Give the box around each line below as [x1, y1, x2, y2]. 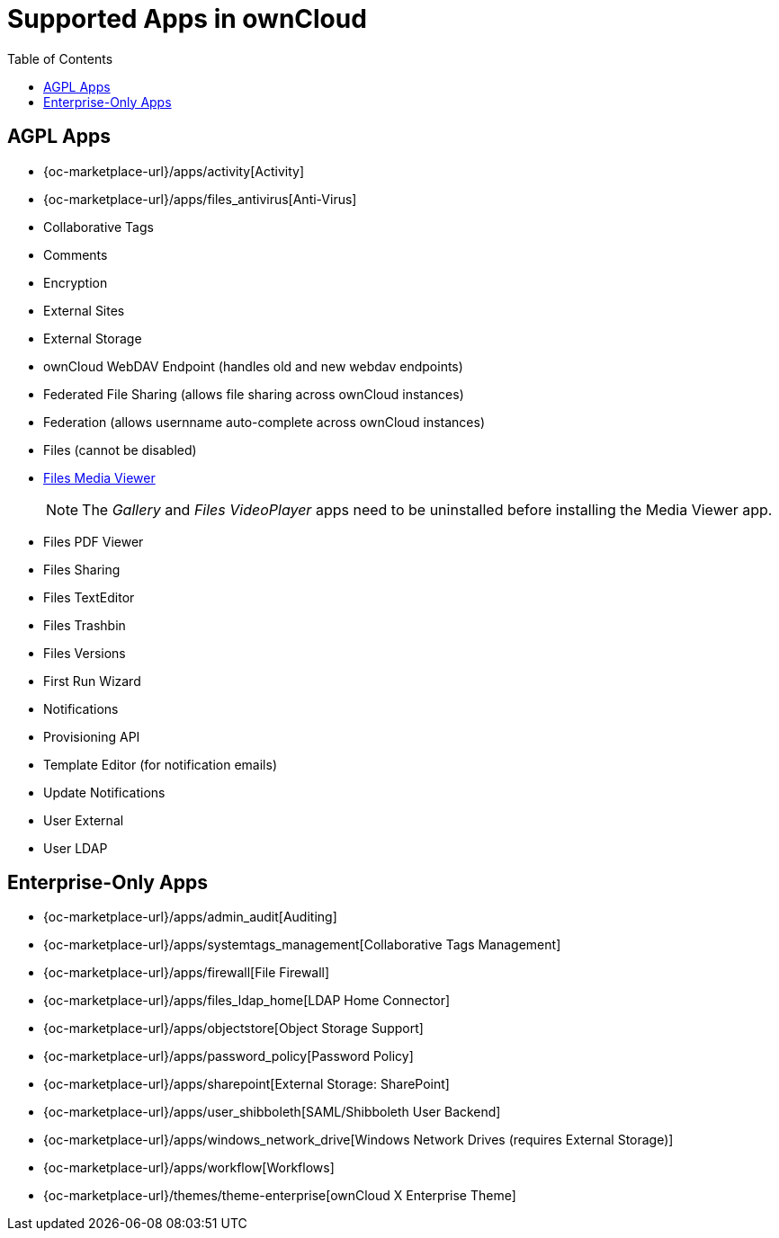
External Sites [43, 302, 125, 318]
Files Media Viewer [43, 469, 156, 485]
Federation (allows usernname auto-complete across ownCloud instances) [43, 414, 485, 430]
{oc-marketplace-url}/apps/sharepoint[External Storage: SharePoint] [43, 1076, 450, 1092]
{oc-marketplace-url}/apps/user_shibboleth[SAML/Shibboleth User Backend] [43, 1104, 501, 1120]
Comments [43, 246, 108, 263]
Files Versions [43, 645, 126, 661]
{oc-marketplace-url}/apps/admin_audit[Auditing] [43, 909, 337, 925]
